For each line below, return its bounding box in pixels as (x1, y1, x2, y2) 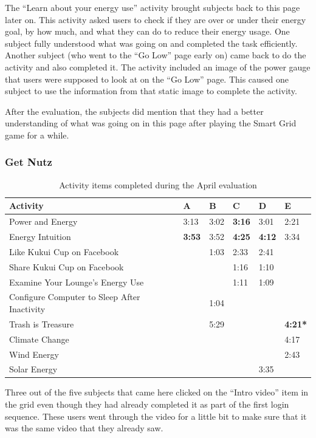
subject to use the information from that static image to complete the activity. (5, 84, 297, 97)
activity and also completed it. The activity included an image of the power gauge (5, 60, 311, 73)
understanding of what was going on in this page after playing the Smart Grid (5, 117, 297, 129)
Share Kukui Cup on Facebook (9, 260, 124, 273)
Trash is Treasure (9, 317, 74, 330)
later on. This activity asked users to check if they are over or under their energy (5, 13, 306, 26)
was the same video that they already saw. (5, 422, 163, 434)
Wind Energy (9, 347, 59, 360)
